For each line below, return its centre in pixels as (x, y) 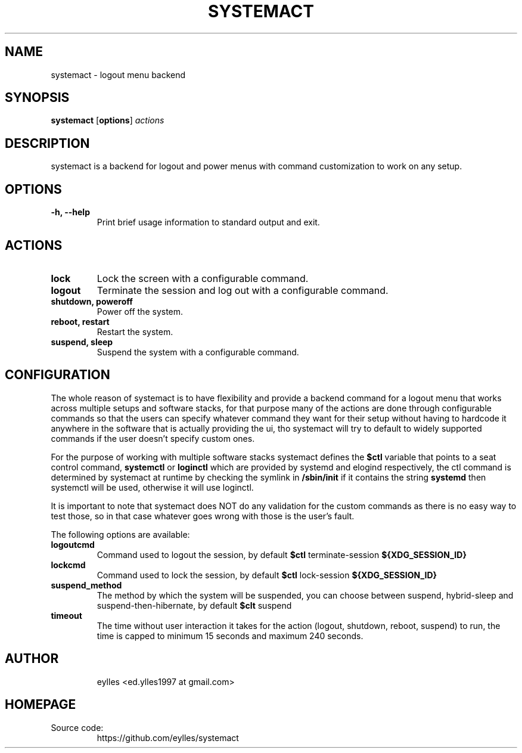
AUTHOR (32, 659)
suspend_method (86, 585)
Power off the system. (140, 311)
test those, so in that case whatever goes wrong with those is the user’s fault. (203, 516)
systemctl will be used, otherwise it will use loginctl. (152, 487)
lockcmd (68, 565)
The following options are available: (120, 534)
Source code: (77, 727)
